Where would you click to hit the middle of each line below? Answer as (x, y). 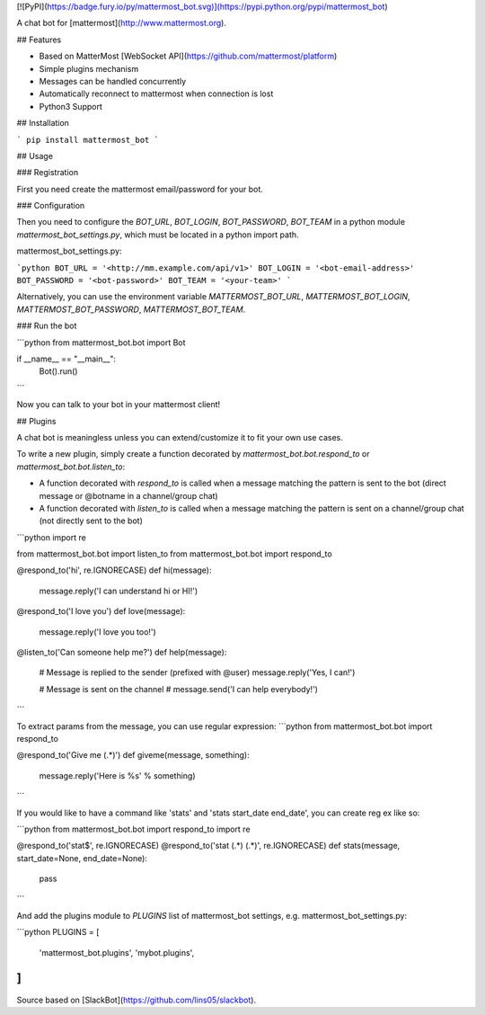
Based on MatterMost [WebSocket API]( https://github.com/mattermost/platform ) (188, 56)
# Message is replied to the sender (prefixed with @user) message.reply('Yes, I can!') (197, 672)
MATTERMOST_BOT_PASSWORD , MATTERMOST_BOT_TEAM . (131, 309)
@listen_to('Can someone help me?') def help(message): (122, 653)
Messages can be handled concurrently (113, 81)
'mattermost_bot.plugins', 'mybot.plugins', (117, 952)
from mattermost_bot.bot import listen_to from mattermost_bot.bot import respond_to (174, 554)
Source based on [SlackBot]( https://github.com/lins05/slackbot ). (136, 1000)
